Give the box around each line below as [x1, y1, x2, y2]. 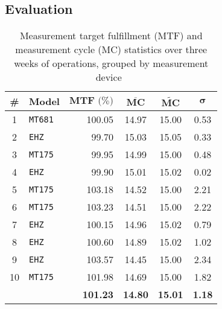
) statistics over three [117, 42, 208, 57]
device [95, 70, 122, 84]
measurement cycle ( [15, 42, 102, 57]
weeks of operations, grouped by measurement [14, 56, 209, 71]
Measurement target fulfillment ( [19, 28, 158, 43]
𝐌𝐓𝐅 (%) [69, 95, 113, 106]
